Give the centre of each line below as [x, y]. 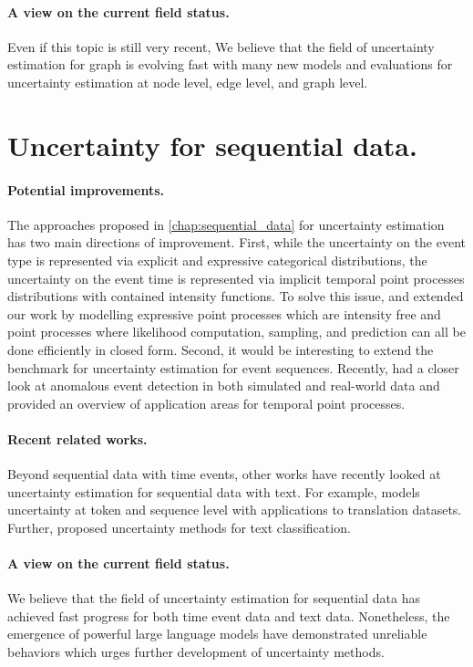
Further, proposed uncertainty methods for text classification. [179, 527]
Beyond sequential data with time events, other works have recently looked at [224, 474]
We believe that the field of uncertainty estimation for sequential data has [214, 598]
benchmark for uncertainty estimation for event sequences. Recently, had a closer [233, 367]
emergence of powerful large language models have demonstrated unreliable [217, 634]
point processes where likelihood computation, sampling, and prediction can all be [236, 332]
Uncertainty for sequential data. [212, 145]
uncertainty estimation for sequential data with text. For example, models [214, 491]
